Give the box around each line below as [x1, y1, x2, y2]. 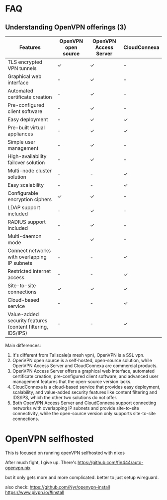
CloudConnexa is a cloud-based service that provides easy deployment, [12, 384, 161, 390]
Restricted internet [7, 268, 51, 275]
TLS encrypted [7, 58, 43, 65]
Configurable [7, 190, 38, 196]
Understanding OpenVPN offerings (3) [5, 23, 127, 31]
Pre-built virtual [7, 124, 45, 131]
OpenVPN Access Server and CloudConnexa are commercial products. [12, 363, 158, 369]
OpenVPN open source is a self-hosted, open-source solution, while [12, 358, 153, 363]
